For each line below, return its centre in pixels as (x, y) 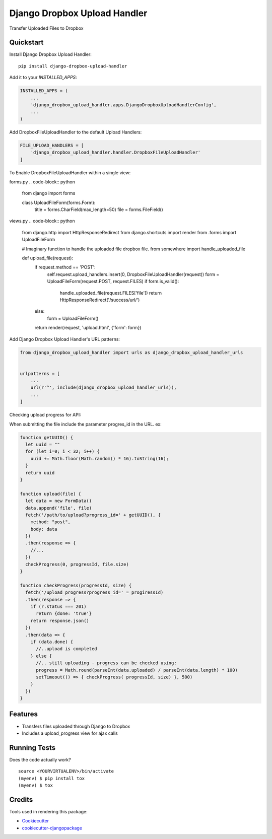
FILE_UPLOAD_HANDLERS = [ (52, 145)
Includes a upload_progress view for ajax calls (70, 733)
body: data (44, 529)
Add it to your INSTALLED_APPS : (43, 78)
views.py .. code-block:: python (42, 221)
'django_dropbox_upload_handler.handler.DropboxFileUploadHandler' (116, 153)
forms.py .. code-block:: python (42, 182)
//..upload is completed (67, 649)
